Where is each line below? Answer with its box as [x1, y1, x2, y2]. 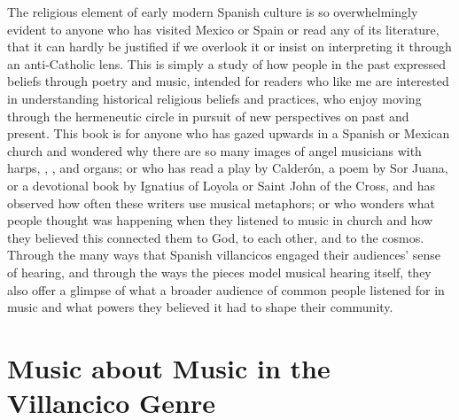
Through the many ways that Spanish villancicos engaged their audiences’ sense [7, 245, 440, 264]
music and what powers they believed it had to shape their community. [7, 298, 393, 316]
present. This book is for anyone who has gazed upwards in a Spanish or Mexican [7, 124, 450, 143]
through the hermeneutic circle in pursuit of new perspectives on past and [7, 106, 409, 125]
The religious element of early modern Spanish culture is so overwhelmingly [7, 3, 418, 20]
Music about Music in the [7, 349, 331, 385]
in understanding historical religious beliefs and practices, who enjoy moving [7, 89, 422, 107]
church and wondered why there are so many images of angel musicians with [7, 141, 422, 159]
